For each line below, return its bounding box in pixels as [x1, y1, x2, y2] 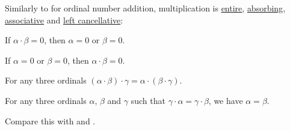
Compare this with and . [5, 114, 96, 127]
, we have [208, 94, 243, 106]
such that [131, 94, 165, 106]
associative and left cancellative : [5, 13, 123, 26]
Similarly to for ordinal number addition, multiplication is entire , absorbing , [5, 2, 286, 14]
